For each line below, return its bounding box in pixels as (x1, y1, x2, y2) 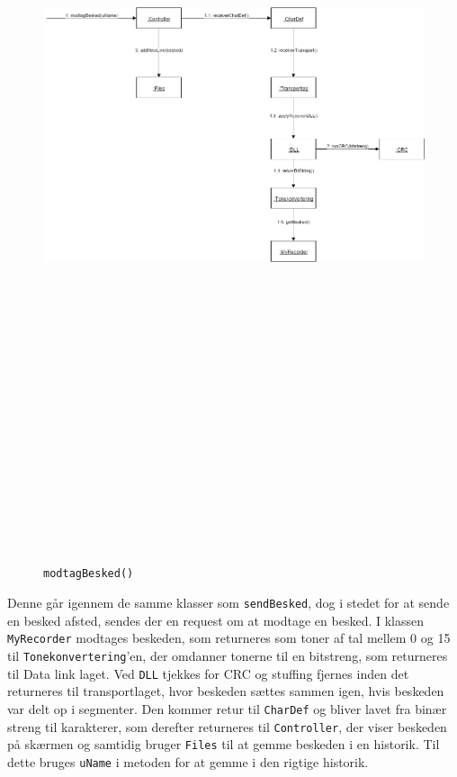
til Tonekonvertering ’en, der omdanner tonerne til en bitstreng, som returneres (7, 646, 448, 665)
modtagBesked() (43, 567, 134, 581)
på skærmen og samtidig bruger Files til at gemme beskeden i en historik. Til (7, 735, 440, 754)
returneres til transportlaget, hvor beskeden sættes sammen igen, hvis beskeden (7, 682, 444, 700)
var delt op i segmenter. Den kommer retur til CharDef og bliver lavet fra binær (7, 699, 447, 718)
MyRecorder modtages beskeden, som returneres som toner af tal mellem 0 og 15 (7, 628, 451, 647)
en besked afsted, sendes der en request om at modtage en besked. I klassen (7, 610, 425, 629)
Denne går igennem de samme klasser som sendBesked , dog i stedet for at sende (7, 593, 450, 612)
